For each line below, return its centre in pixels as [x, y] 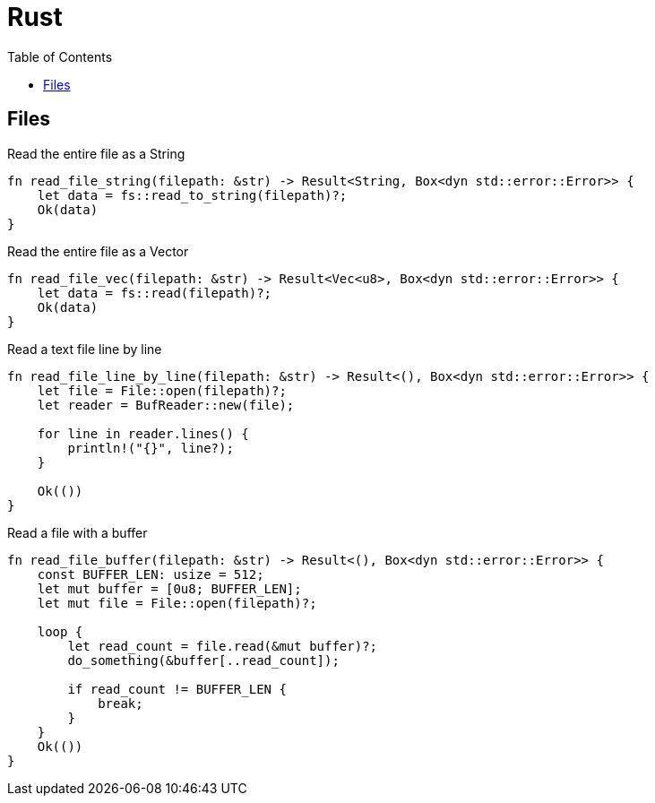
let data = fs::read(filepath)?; [155, 293]
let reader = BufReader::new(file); [166, 405]
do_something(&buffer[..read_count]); [203, 660]
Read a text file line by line [85, 349]
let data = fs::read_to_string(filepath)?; [192, 195]
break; [121, 703]
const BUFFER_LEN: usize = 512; [151, 574]
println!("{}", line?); [151, 448]
